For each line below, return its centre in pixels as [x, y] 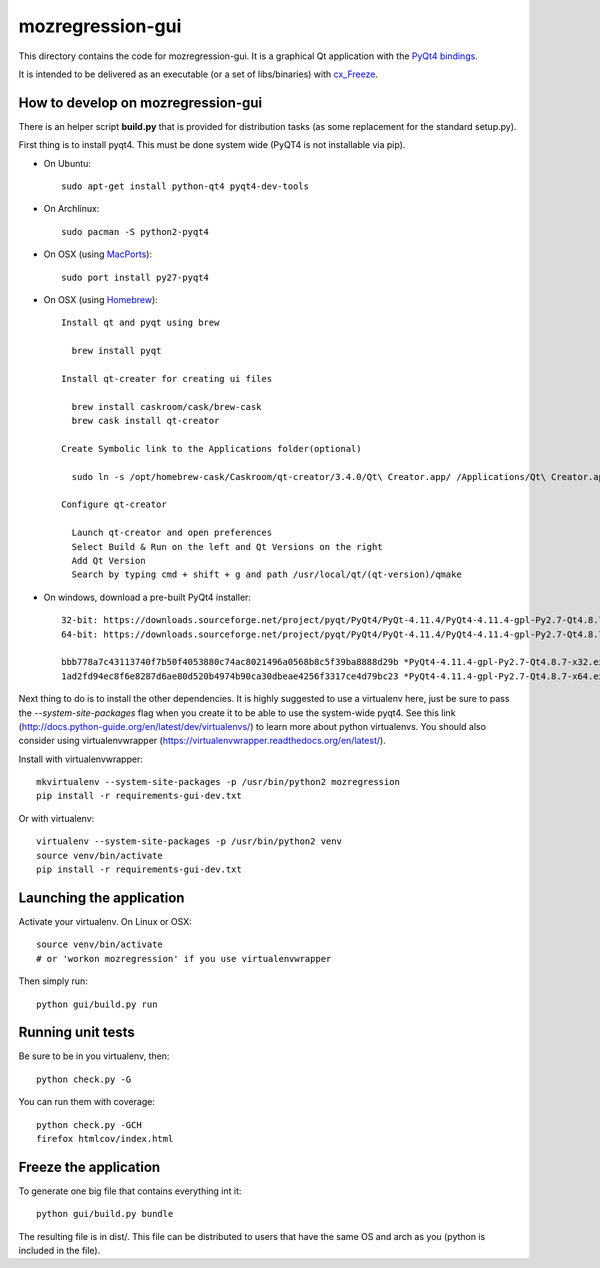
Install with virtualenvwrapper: [81, 759]
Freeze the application [89, 1166]
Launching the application [101, 897]
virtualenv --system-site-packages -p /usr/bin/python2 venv [189, 841]
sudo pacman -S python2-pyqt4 [135, 231]
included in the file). [59, 1251]
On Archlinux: [71, 209]
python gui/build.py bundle [105, 1214]
